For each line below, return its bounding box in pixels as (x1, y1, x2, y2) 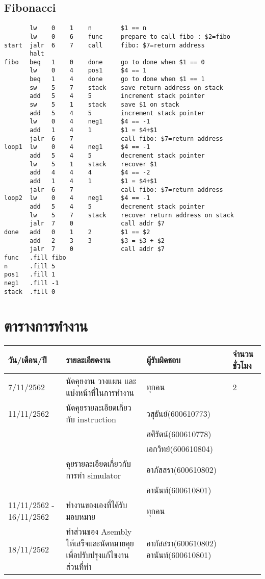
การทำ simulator (66, 469, 121, 482)
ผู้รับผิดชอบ (146, 354, 181, 366)
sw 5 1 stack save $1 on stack (30, 101, 179, 109)
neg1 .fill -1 (4, 279, 59, 287)
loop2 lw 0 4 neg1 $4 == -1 (4, 194, 150, 202)
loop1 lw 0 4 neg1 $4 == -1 (4, 143, 150, 151)
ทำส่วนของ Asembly (66, 525, 132, 538)
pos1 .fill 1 (4, 271, 56, 279)
